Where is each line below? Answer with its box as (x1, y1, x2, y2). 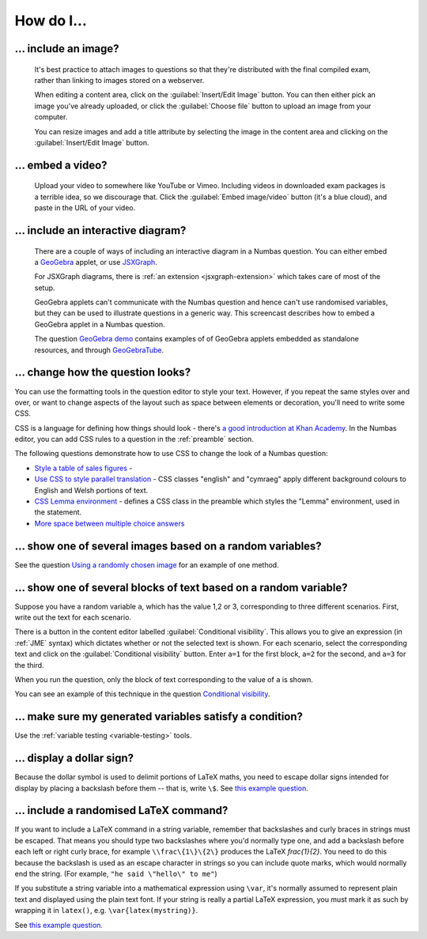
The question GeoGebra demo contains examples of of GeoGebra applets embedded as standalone (34, 334, 359, 344)
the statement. (34, 507, 82, 517)
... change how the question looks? (14, 366, 191, 379)
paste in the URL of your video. (34, 203, 136, 213)
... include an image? (14, 42, 119, 55)
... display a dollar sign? (14, 752, 134, 765)
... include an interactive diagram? (14, 224, 187, 237)
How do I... (14, 12, 87, 29)
